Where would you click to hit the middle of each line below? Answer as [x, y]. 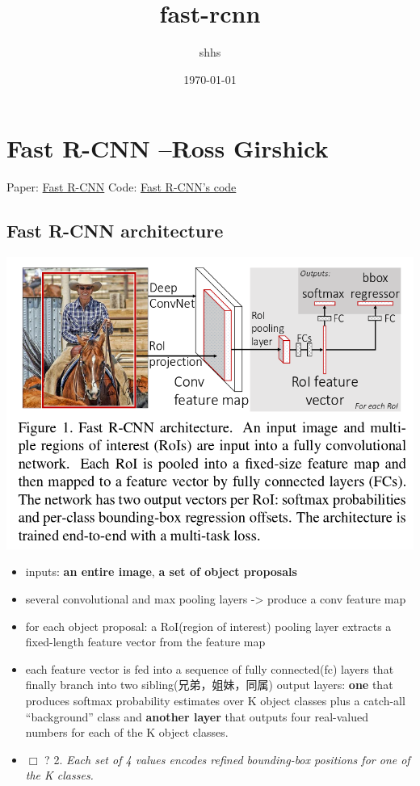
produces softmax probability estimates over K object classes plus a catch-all [215, 701]
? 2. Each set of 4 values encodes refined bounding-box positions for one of [227, 759]
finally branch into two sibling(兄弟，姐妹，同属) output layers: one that [209, 685]
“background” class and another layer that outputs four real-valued [197, 716]
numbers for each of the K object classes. [127, 732]
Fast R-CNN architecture [115, 231]
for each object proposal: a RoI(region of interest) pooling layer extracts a [208, 626]
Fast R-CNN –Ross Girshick [168, 148]
